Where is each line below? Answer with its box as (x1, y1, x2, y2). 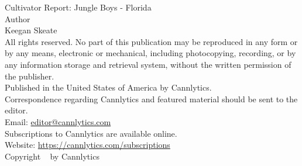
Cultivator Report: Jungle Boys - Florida (5, 1, 152, 13)
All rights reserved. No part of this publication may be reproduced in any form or (5, 35, 298, 47)
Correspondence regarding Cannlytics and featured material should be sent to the (5, 92, 298, 105)
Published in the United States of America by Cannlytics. (5, 81, 212, 94)
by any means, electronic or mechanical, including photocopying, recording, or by (5, 47, 296, 59)
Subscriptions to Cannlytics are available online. (5, 127, 177, 139)
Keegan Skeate (5, 24, 57, 36)
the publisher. (5, 70, 54, 82)
